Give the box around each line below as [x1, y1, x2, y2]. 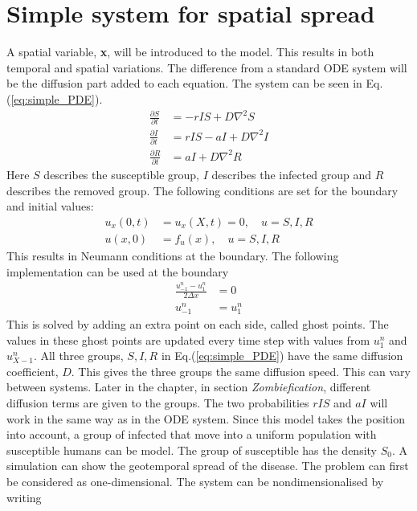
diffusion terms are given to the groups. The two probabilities [6, 394, 309, 411]
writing [6, 489, 42, 505]
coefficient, [6, 362, 59, 379]
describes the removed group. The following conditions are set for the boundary [6, 182, 399, 198]
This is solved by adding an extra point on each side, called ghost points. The [6, 316, 389, 333]
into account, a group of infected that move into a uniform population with [6, 426, 377, 443]
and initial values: [6, 198, 94, 215]
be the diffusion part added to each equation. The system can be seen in [6, 75, 362, 92]
